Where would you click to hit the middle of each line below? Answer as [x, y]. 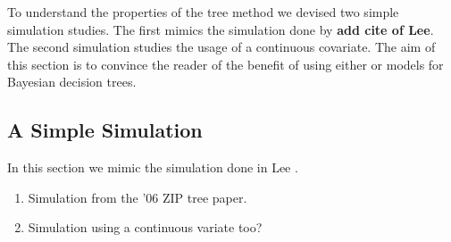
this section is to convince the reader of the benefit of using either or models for [225, 64]
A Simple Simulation [105, 130]
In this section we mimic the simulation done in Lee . [153, 167]
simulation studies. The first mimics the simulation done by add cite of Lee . [221, 29]
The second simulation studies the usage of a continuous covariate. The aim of [221, 47]
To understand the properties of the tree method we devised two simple [203, 12]
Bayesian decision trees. [72, 82]
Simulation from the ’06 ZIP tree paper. [138, 197]
